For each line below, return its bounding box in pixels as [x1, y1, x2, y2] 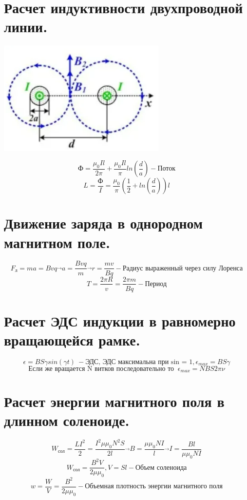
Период [145, 280, 167, 288]
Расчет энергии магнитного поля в [4, 391, 225, 411]
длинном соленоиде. [4, 410, 130, 430]
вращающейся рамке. [4, 329, 140, 349]
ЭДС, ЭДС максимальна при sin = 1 [85, 358, 193, 365]
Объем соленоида [135, 464, 187, 471]
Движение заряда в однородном [4, 213, 203, 233]
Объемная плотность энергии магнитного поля [85, 483, 223, 490]
